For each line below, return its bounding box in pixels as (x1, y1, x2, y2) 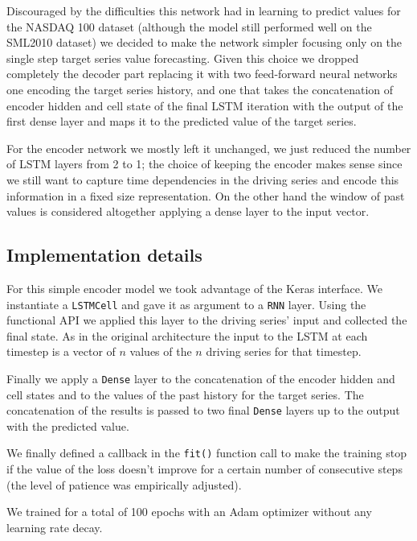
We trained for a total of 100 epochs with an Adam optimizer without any (6, 503, 372, 520)
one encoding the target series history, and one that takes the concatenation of (6, 81, 394, 97)
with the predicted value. (6, 417, 129, 434)
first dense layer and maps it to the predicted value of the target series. (6, 113, 357, 130)
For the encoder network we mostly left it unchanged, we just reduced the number (6, 139, 411, 156)
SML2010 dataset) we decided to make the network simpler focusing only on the (6, 34, 403, 51)
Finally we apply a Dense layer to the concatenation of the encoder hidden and (6, 370, 395, 386)
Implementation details (6, 242, 202, 267)
